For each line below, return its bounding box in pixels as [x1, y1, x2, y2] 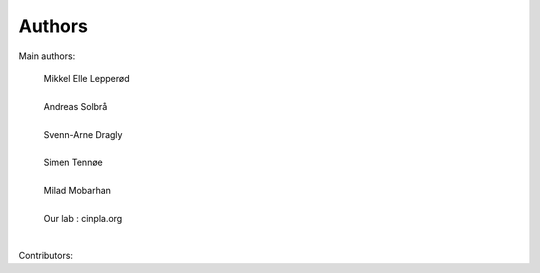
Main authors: [18, 50, 76, 62]
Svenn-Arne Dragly [43, 128, 123, 140]
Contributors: [18, 249, 74, 261]
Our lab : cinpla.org [43, 212, 123, 224]
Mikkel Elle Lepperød [43, 72, 130, 84]
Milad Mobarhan [43, 185, 112, 197]
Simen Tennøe [43, 156, 104, 169]
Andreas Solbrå [43, 100, 108, 112]
